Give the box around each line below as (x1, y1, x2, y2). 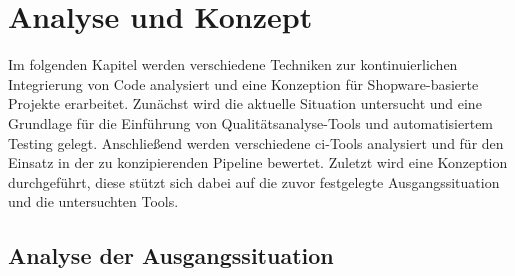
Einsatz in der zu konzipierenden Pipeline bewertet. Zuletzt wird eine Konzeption (8, 152, 508, 173)
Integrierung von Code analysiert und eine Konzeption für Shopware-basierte (8, 73, 479, 94)
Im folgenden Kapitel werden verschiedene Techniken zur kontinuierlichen (8, 54, 458, 75)
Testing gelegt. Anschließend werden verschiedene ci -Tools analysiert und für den (8, 132, 504, 153)
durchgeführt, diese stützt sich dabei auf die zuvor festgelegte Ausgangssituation (8, 171, 500, 192)
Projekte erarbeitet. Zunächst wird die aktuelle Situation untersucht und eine (8, 93, 482, 114)
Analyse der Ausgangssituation (8, 240, 334, 271)
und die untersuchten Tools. (8, 191, 179, 212)
